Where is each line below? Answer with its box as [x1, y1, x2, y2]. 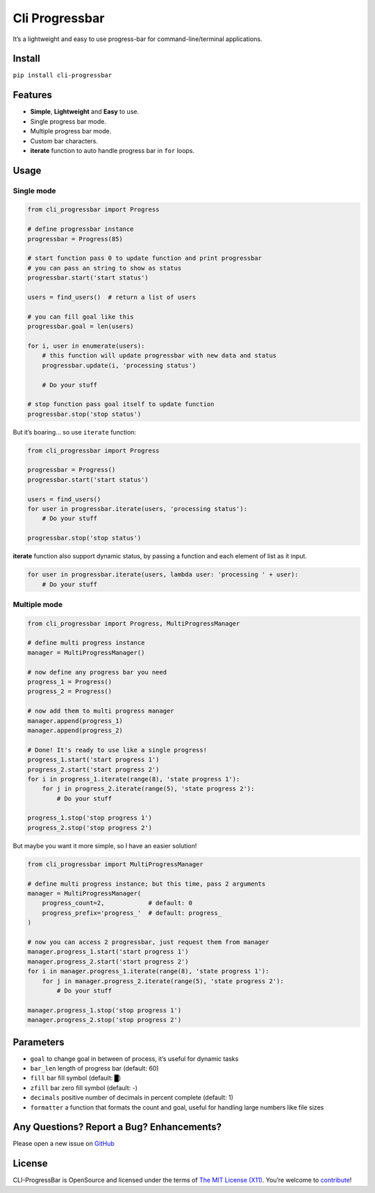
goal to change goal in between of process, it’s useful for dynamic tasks [30, 1054, 239, 1063]
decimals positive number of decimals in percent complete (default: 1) [30, 1094, 234, 1102]
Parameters [12, 1036, 65, 1048]
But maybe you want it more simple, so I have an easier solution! [12, 841, 197, 850]
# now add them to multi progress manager [27, 707, 174, 715]
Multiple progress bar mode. [30, 127, 112, 136]
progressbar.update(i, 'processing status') [42, 362, 197, 369]
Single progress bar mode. [30, 117, 107, 125]
